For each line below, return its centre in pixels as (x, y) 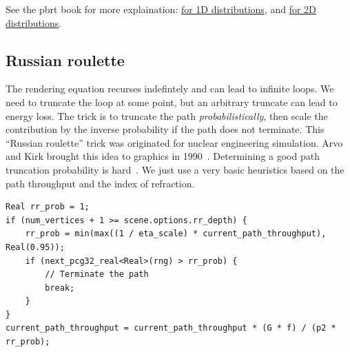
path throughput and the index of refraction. (100, 183)
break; (60, 288)
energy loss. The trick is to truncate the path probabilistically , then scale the (167, 115)
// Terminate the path (97, 275)
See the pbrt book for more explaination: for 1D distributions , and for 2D (161, 9)
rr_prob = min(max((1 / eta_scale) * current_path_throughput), (176, 234)
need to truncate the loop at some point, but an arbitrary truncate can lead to (172, 102)
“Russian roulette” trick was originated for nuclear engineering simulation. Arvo (174, 142)
